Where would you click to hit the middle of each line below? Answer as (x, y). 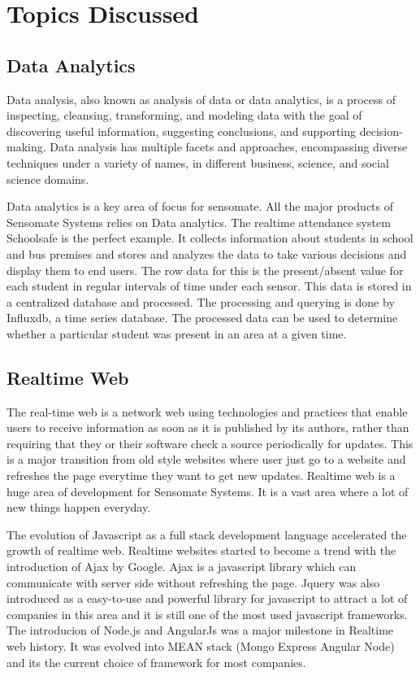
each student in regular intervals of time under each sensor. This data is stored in (209, 286)
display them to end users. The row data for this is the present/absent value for (205, 270)
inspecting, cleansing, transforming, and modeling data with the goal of (184, 115)
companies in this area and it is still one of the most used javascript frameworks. (207, 614)
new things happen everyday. (79, 507)
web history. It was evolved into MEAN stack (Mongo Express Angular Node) (201, 646)
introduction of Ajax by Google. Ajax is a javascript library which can (182, 567)
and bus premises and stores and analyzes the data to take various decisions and (207, 253)
